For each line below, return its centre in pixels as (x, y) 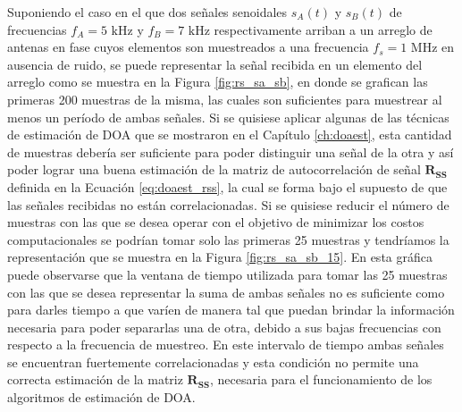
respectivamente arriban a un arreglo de (323, 29)
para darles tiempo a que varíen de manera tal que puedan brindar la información (231, 310)
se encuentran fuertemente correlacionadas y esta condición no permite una (213, 362)
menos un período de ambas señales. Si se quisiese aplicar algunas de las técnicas (228, 117)
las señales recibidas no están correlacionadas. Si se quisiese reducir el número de (228, 204)
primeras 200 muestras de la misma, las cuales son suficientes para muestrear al (225, 99)
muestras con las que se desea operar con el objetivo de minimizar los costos (216, 222)
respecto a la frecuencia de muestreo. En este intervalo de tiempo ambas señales (226, 345)
